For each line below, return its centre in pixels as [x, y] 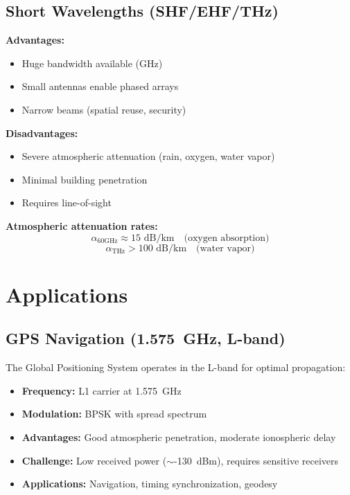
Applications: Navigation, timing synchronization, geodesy [150, 484]
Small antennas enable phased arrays [100, 86]
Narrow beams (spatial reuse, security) [104, 109]
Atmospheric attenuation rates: [82, 225]
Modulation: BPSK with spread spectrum [114, 414]
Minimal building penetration [85, 179]
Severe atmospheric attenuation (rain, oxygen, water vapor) [148, 156]
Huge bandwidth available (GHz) [92, 63]
